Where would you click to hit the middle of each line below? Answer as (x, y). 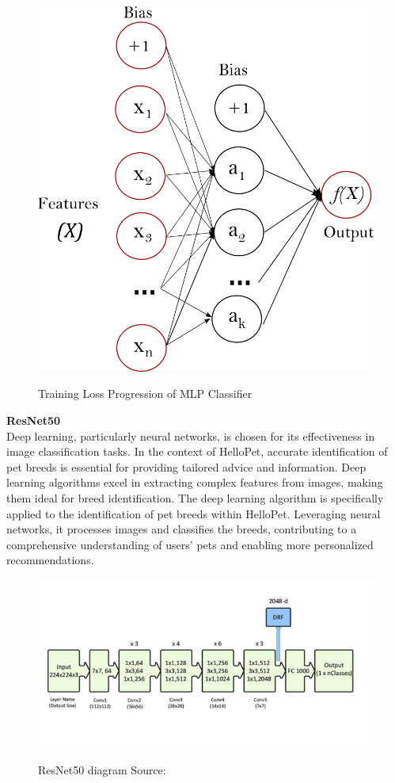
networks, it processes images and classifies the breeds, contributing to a (182, 529)
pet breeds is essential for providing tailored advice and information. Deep (186, 466)
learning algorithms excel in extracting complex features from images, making (195, 482)
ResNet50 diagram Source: (102, 769)
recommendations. (50, 560)
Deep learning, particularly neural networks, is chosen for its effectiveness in (191, 435)
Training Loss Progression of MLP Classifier (145, 393)
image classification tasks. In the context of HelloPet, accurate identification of (197, 451)
